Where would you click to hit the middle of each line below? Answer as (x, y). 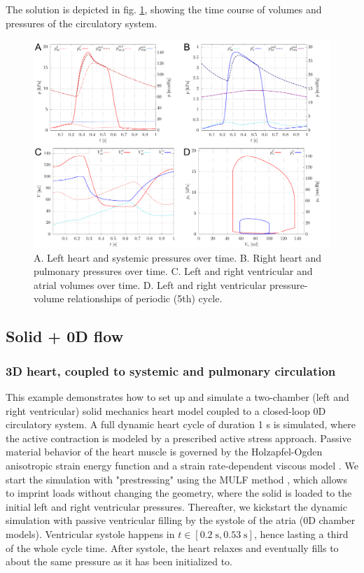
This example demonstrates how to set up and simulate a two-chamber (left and (177, 397)
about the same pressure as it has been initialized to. (119, 561)
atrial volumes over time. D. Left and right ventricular (150, 284)
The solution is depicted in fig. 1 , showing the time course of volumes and (164, 9)
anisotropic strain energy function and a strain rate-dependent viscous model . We (182, 465)
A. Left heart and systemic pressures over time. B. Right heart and (178, 257)
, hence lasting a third (301, 533)
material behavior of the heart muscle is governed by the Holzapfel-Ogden (164, 452)
